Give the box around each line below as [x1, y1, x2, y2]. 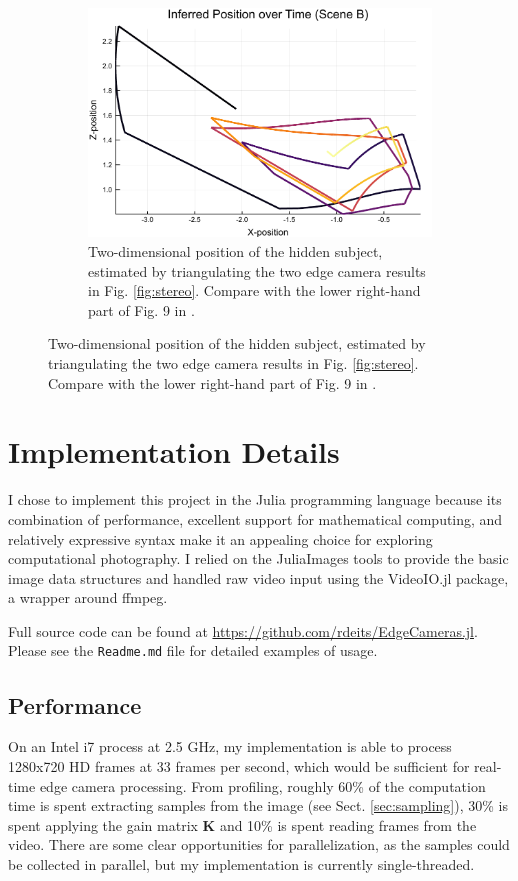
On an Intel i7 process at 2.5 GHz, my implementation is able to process [8, 736, 452, 757]
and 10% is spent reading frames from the [219, 814, 477, 835]
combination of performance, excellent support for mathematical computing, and [8, 508, 503, 529]
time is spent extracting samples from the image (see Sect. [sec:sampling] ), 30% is [8, 795, 508, 816]
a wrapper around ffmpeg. [8, 587, 168, 608]
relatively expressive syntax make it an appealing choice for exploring [8, 528, 433, 549]
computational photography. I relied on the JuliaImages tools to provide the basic [8, 548, 509, 569]
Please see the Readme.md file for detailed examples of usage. [8, 640, 378, 661]
